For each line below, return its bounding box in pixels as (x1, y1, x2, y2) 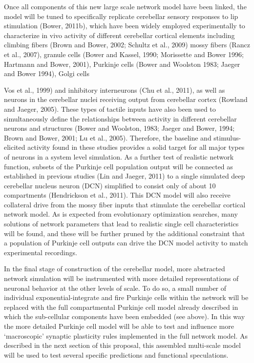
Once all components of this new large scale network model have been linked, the (4, 1, 247, 11)
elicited (4, 142, 25, 152)
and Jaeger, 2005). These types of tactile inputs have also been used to (4, 103, 216, 114)
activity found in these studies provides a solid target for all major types (27, 142, 245, 152)
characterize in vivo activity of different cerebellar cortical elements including (4, 30, 235, 40)
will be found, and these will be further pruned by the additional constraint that (4, 228, 245, 238)
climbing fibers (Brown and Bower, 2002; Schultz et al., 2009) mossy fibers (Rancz (4, 40, 250, 50)
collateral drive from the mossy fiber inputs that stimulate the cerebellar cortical (4, 199, 246, 209)
